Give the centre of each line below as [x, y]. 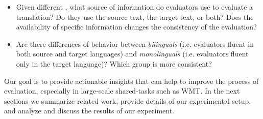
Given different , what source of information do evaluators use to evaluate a [135, 7]
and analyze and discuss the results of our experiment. [89, 111]
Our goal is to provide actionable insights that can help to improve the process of [131, 81]
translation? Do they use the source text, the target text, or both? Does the [135, 17]
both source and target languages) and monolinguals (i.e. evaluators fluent [132, 54]
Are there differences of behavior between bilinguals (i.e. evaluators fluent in [135, 43]
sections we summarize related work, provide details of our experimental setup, [128, 100]
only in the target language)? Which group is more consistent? [114, 63]
